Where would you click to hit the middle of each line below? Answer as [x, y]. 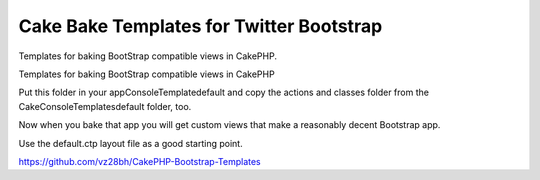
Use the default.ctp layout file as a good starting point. [131, 143]
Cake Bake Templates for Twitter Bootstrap [200, 26]
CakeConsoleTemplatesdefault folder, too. [105, 106]
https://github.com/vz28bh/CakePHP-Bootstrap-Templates [140, 161]
